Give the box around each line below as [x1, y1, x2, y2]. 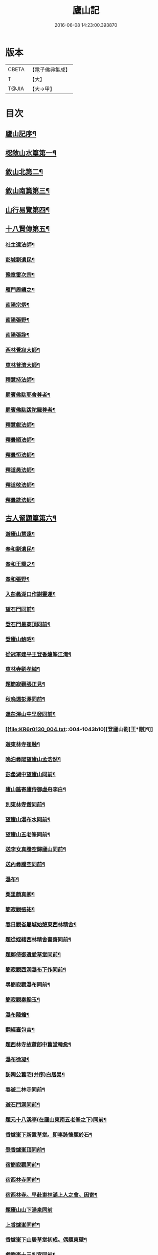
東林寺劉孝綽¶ [5, 666, 40, 673]
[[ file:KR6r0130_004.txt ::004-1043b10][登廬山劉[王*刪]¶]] [5, 726, 153, 733]
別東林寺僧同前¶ [5, 801, 46, 808]
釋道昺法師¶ [5, 466, 35, 474]
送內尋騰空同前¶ [5, 861, 46, 868]
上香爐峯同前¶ [5, 1221, 40, 1228]
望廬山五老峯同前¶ [5, 831, 51, 838]
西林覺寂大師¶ [5, 346, 40, 353]
